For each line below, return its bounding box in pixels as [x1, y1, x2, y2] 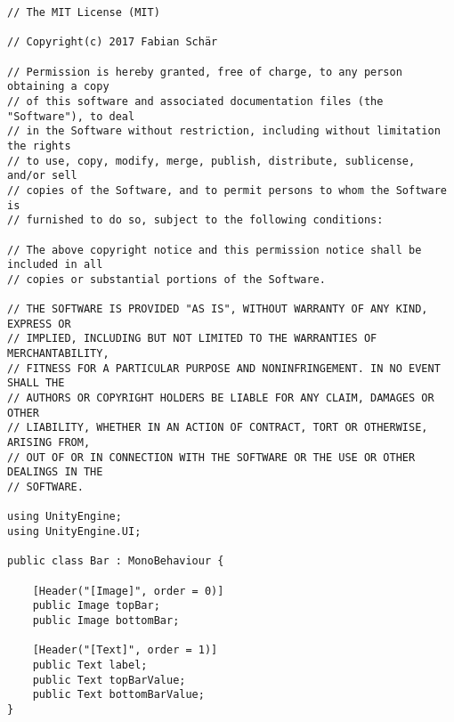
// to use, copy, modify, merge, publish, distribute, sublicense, [7, 154, 416, 167]
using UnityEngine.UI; [7, 524, 142, 538]
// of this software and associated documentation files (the [7, 94, 384, 108]
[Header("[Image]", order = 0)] [32, 584, 224, 597]
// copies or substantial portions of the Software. [7, 272, 326, 286]
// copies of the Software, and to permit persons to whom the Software [7, 183, 447, 197]
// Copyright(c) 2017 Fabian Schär [7, 36, 218, 49]
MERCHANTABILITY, [7, 347, 109, 361]
